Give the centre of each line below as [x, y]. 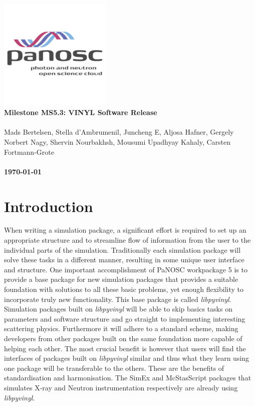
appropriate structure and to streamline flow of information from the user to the [127, 240]
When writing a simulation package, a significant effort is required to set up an [125, 230]
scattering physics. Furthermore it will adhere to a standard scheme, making [121, 328]
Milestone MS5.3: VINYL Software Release [81, 112]
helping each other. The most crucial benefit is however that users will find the [125, 348]
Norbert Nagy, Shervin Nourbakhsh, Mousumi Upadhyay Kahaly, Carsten [117, 141]
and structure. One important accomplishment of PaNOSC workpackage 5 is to [126, 269]
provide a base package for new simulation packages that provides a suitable [121, 279]
